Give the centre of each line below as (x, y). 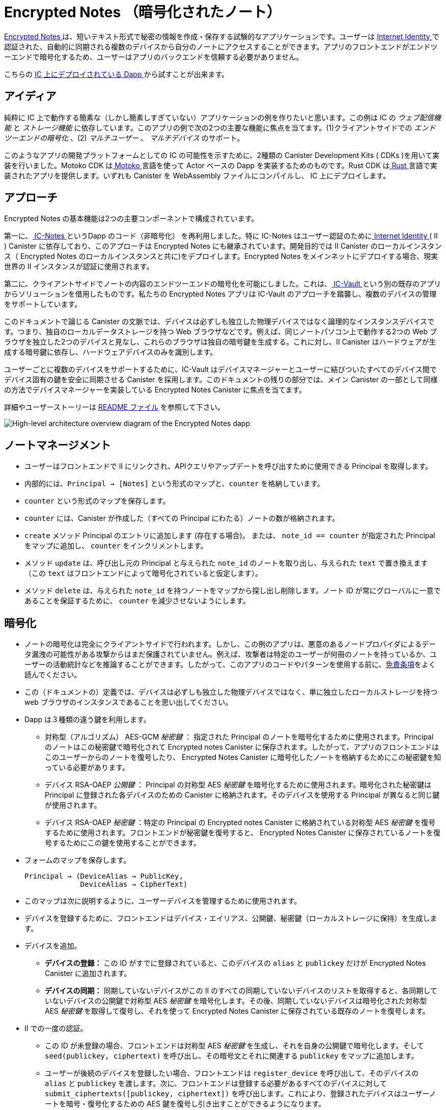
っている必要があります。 (87, 768)
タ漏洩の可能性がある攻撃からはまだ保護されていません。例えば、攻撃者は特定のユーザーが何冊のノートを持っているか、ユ (231, 654)
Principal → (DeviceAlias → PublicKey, (104, 876)
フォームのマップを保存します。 (78, 860)
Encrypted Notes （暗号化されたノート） (143, 12)
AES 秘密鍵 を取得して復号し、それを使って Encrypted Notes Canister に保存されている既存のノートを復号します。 (237, 1011)
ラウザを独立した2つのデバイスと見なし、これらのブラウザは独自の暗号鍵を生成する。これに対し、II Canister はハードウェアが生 (220, 342)
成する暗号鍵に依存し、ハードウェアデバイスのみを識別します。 (111, 352)
